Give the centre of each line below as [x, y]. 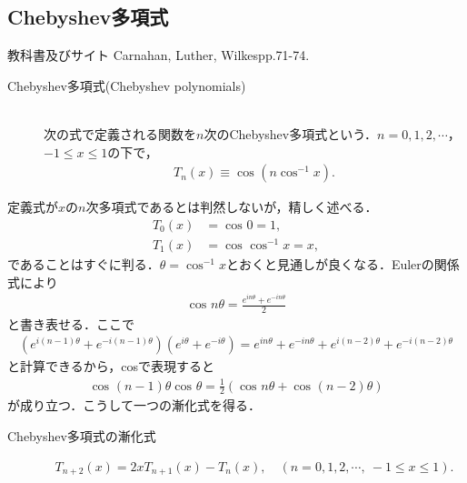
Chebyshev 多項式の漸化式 [82, 436]
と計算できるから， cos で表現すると [111, 366]
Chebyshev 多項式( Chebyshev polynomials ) [127, 85]
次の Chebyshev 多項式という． [291, 133]
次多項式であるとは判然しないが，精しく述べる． [232, 207]
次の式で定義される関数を [120, 133]
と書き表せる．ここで [71, 323]
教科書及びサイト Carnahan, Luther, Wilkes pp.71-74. [159, 55]
